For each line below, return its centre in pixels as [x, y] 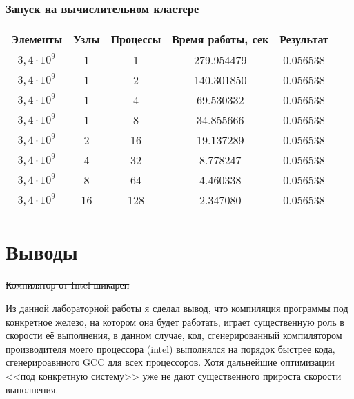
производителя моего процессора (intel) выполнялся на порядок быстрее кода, [170, 348]
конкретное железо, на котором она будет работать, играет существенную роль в [175, 321]
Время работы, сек [220, 39]
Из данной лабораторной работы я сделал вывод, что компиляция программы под [177, 308]
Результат [304, 39]
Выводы [42, 252]
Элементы [37, 39]
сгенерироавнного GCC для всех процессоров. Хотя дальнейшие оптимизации [170, 362]
